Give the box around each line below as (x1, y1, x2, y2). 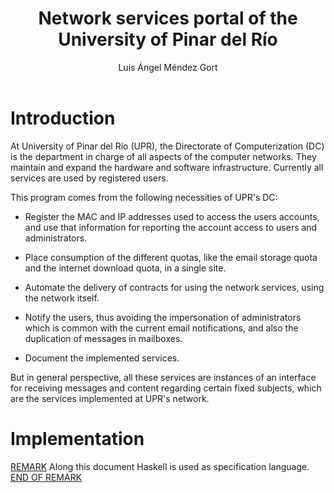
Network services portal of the (38, 7, 298, 30)
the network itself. (24, 292, 100, 304)
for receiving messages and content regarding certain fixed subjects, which (10, 382, 322, 394)
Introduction (10, 107, 116, 129)
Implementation (10, 427, 145, 450)
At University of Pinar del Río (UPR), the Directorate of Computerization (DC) (10, 140, 325, 152)
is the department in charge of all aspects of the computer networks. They (10, 150, 317, 162)
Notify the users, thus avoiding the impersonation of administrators (24, 311, 302, 323)
